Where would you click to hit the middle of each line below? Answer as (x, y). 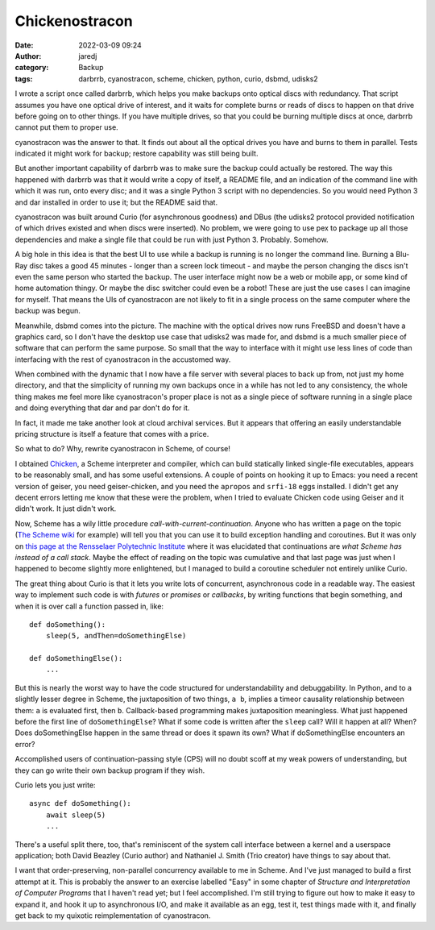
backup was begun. (48, 311)
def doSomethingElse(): (76, 658)
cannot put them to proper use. (66, 127)
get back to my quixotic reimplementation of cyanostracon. (113, 915)
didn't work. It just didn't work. (66, 509)
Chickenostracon (74, 21)
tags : (24, 79)
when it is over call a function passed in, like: (89, 606)
